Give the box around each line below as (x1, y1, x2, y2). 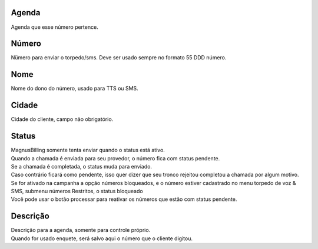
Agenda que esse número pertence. (11, 23, 98, 31)
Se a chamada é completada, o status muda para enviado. (11, 163, 153, 170)
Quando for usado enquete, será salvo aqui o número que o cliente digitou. (11, 235, 193, 242)
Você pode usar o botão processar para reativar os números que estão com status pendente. (11, 196, 237, 203)
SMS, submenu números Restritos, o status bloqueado (11, 188, 144, 195)
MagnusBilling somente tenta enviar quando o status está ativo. (11, 147, 165, 154)
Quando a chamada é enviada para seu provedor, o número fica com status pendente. (11, 154, 220, 161)
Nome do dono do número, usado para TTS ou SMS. (11, 85, 138, 92)
